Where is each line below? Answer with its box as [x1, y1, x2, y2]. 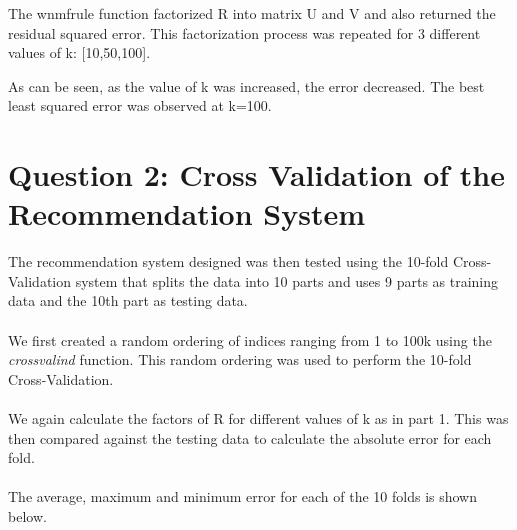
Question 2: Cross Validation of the [8, 154, 505, 195]
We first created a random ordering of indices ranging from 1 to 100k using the [8, 329, 492, 350]
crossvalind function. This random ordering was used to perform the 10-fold [8, 349, 472, 370]
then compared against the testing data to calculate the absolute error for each [8, 427, 492, 448]
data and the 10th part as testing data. [8, 290, 248, 311]
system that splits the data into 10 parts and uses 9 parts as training [75, 270, 499, 291]
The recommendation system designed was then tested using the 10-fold [8, 251, 449, 272]
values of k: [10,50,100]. [8, 42, 151, 63]
